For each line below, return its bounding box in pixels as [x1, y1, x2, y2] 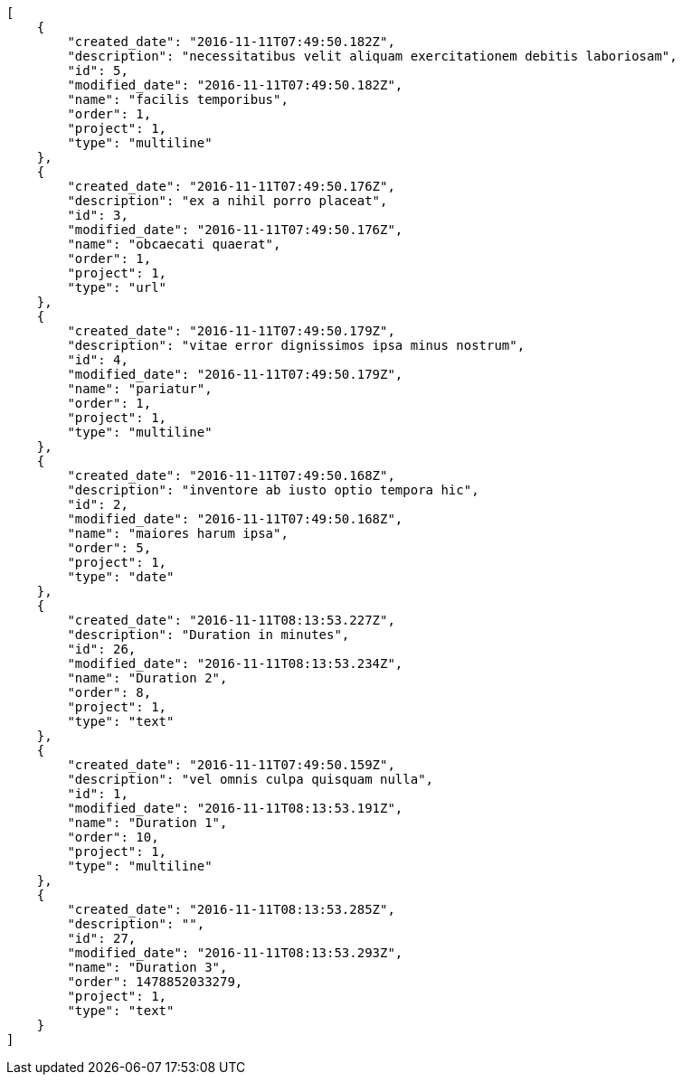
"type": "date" [67, 569, 175, 584]
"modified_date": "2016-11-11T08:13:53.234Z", [67, 656, 403, 671]
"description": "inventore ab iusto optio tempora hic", [67, 483, 479, 497]
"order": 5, [67, 541, 152, 555]
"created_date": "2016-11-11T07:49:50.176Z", [67, 179, 395, 193]
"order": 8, [67, 685, 152, 700]
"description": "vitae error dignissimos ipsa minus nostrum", [67, 338, 526, 353]
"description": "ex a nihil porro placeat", [67, 193, 388, 208]
